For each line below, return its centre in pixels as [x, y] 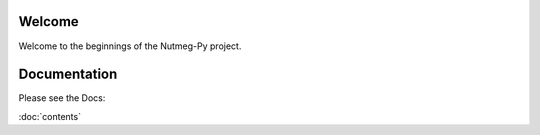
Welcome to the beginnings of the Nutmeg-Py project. [130, 46]
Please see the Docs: [62, 98]
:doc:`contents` [50, 116]
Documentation [68, 74]
